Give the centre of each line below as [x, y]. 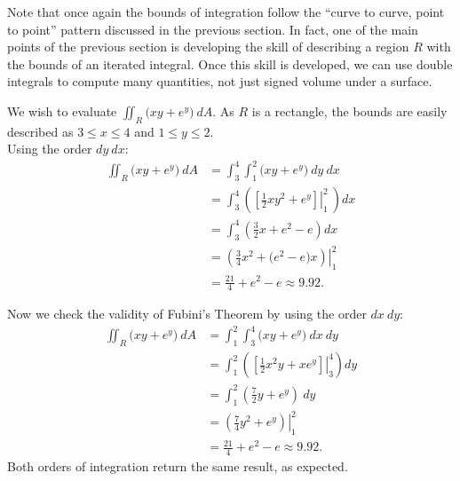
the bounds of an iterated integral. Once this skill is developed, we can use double [230, 63]
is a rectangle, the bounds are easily [349, 110]
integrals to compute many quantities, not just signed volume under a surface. [220, 81]
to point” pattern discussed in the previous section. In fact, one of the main [213, 29]
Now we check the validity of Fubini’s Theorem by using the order [187, 314]
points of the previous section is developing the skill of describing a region [208, 47]
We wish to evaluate [62, 110]
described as [40, 131]
